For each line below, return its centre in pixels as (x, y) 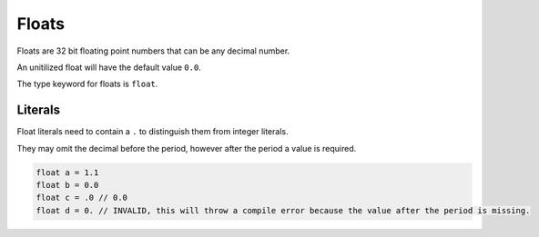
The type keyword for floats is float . (87, 84)
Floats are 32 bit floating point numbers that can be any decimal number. (153, 51)
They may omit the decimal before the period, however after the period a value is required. (187, 148)
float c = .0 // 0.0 (81, 198)
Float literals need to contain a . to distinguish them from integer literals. (153, 132)
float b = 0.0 (67, 185)
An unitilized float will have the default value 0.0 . (109, 67)
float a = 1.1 (67, 172)
